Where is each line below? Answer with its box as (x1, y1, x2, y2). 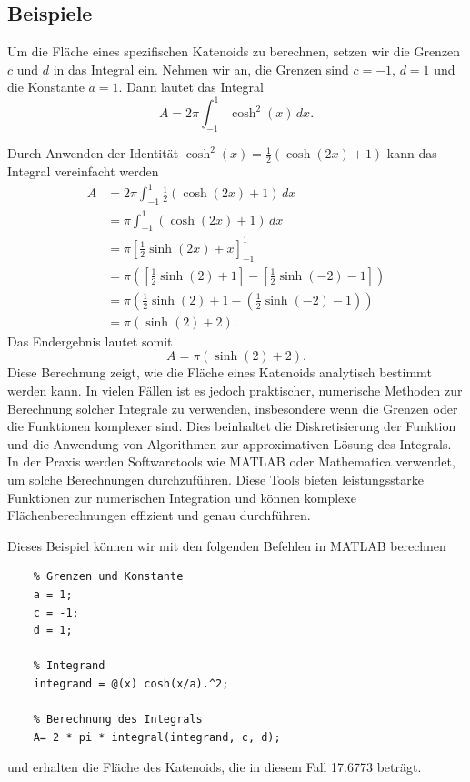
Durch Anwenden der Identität (7, 144, 179, 163)
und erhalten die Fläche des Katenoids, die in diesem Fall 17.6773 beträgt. (7, 757, 422, 777)
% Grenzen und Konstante (33, 570, 184, 584)
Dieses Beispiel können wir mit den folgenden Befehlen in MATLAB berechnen (7, 536, 446, 555)
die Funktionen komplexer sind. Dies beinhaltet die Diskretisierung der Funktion (7, 416, 456, 436)
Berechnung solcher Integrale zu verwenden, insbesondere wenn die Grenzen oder (7, 398, 458, 417)
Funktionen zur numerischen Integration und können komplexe (7, 487, 356, 506)
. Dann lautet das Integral (118, 77, 264, 96)
